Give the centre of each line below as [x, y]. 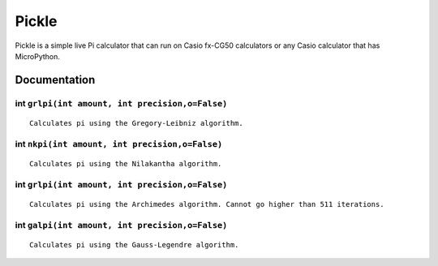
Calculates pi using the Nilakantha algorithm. [126, 163]
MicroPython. [38, 56]
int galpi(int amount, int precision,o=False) [121, 225]
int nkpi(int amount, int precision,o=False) [119, 144]
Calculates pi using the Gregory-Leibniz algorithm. [136, 123]
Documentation [55, 80]
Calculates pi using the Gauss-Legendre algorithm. [134, 245]
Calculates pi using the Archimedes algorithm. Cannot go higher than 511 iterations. [207, 204]
